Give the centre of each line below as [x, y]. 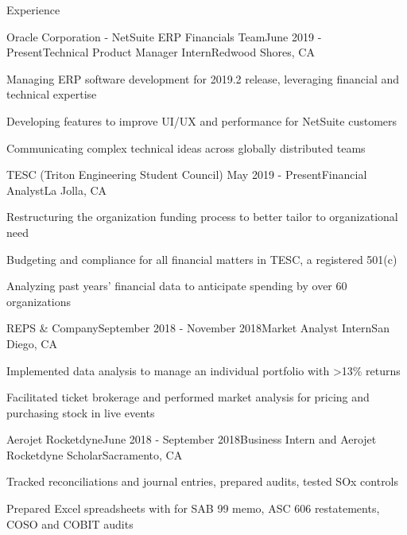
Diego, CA [32, 343]
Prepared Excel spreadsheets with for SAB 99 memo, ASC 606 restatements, [193, 508]
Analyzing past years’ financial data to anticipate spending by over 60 [177, 286]
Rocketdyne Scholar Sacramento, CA [95, 454]
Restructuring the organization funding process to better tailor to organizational [202, 217]
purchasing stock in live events [81, 412]
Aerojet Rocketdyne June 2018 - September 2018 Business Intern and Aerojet [192, 439]
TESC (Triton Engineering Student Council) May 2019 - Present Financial [187, 174]
